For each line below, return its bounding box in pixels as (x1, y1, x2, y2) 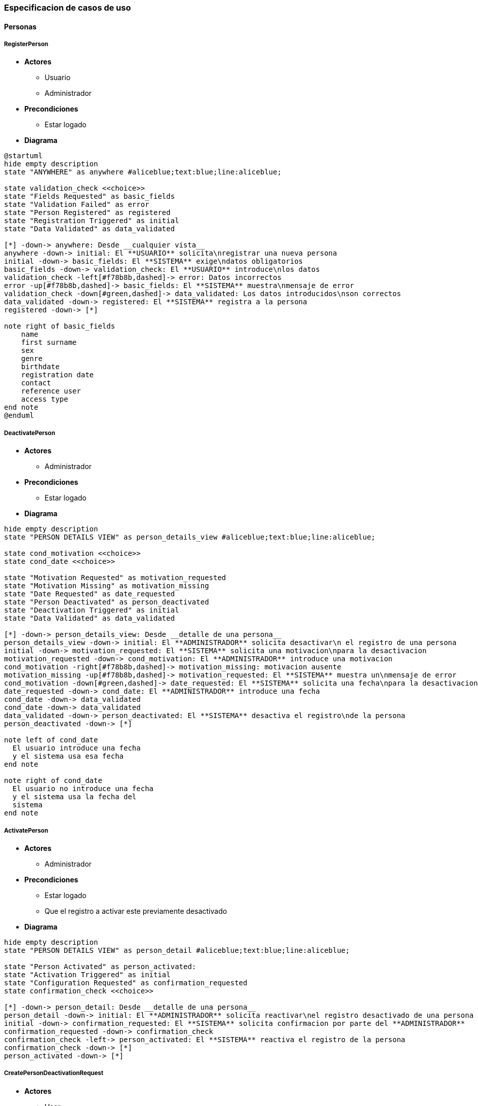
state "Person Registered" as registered (4, 208, 171, 217)
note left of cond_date (4, 736, 98, 744)
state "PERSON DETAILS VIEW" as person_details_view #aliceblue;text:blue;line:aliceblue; (4, 533, 376, 542)
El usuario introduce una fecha (12, 744, 141, 753)
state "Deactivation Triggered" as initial (4, 606, 179, 615)
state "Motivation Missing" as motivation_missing (4, 582, 209, 590)
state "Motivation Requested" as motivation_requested (4, 574, 226, 582)
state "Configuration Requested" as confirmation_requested (4, 978, 248, 987)
